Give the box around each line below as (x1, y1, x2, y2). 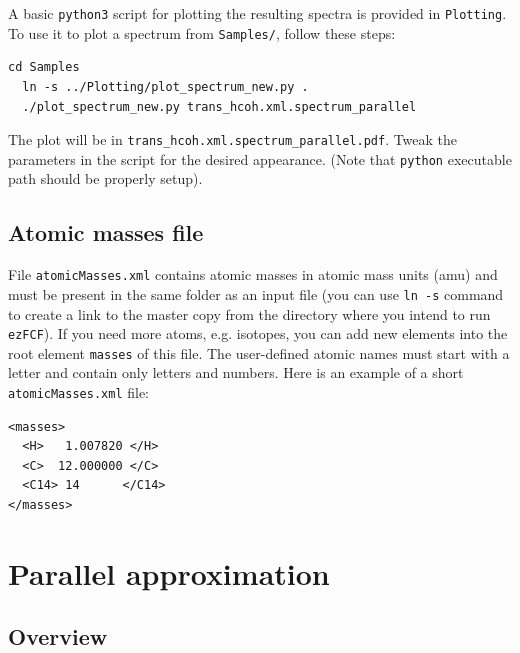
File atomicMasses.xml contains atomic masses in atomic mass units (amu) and (8, 264, 498, 285)
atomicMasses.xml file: (8, 382, 149, 403)
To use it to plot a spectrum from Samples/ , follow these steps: (8, 22, 396, 43)
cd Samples (8, 60, 80, 75)
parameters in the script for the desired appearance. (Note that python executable (8, 148, 512, 169)
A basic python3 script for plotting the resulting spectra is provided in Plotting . (8, 3, 507, 23)
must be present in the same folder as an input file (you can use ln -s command (8, 283, 504, 304)
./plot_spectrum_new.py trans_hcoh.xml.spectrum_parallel (22, 99, 417, 114)
